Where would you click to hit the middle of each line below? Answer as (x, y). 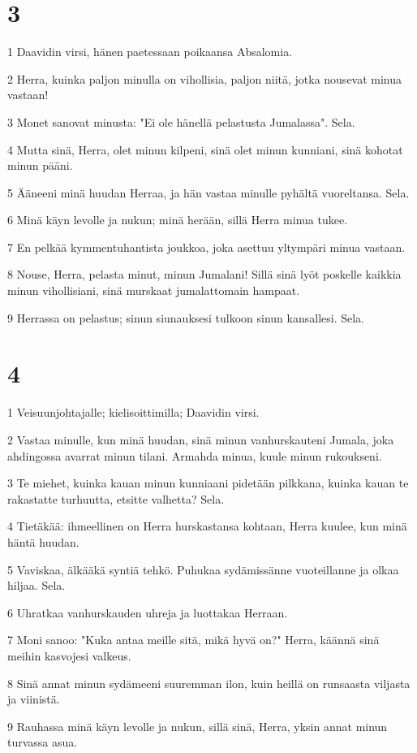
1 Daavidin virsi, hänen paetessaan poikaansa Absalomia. (150, 52)
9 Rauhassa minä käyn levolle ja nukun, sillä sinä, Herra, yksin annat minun (198, 726)
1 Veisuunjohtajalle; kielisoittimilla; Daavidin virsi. (133, 412)
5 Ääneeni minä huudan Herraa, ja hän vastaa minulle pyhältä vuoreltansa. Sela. (208, 192)
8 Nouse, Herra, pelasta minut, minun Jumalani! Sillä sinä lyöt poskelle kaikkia (204, 274)
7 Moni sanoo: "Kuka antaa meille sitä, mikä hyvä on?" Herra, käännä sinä (193, 640)
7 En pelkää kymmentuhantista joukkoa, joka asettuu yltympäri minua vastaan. (206, 247)
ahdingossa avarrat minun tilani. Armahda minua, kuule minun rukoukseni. (195, 455)
